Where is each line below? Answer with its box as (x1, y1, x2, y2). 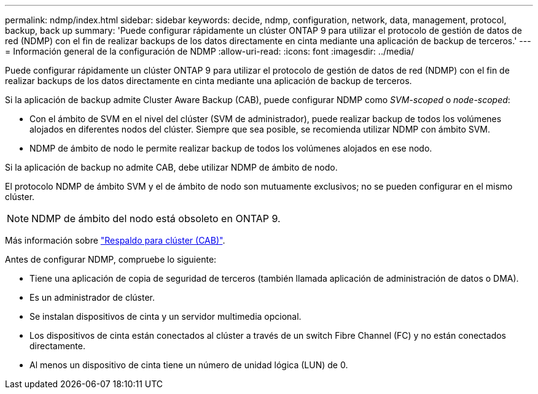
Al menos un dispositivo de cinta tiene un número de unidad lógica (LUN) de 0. (29, 360, 348, 370)
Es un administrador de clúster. (29, 292, 155, 303)
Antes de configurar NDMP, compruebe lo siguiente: (5, 254, 217, 265)
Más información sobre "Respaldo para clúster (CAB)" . (5, 235, 225, 245)
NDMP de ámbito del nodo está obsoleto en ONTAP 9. (31, 212, 281, 225)
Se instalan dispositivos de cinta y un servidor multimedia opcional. (29, 311, 302, 322)
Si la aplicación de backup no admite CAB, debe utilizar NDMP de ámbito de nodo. (5, 162, 338, 172)
